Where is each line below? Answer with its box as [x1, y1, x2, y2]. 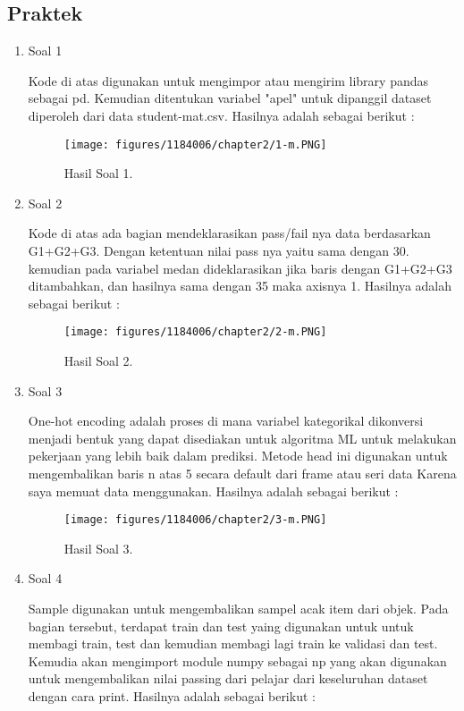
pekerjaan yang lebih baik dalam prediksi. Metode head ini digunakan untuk [28, 446, 448, 465]
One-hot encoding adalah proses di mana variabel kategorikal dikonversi [28, 411, 424, 430]
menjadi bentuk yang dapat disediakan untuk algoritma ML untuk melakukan [28, 428, 457, 447]
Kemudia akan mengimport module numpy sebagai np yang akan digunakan [28, 651, 447, 670]
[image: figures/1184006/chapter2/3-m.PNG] [63, 513, 327, 527]
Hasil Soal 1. [63, 164, 133, 182]
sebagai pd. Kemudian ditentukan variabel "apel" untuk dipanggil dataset [28, 89, 432, 107]
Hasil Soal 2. [63, 351, 133, 370]
